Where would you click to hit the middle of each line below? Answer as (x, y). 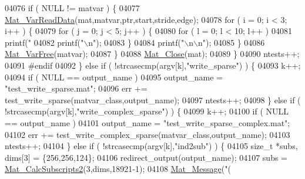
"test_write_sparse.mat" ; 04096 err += (76, 88)
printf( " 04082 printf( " (44, 42)
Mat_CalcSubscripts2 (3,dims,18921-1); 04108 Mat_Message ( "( (118, 169)
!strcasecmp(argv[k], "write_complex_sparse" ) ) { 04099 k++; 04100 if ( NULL (147, 111)
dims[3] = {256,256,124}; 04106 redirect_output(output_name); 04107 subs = (146, 157)
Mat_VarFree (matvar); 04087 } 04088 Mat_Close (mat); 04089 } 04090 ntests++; (152, 54)
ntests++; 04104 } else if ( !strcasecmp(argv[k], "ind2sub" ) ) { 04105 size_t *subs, (151, 146)
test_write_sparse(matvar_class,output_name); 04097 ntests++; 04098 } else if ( (153, 99)
